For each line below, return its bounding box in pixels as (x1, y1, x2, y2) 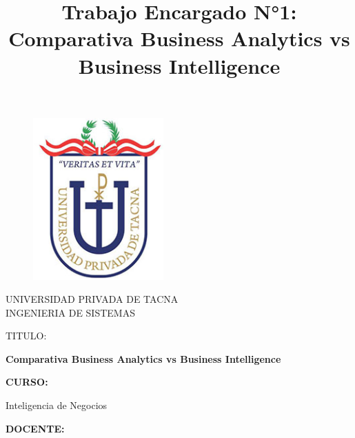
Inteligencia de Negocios (6, 398, 108, 412)
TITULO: (6, 328, 47, 343)
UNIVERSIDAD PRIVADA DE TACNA (6, 292, 179, 306)
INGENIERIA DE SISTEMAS (6, 305, 135, 319)
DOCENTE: (6, 421, 65, 435)
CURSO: (6, 375, 48, 389)
